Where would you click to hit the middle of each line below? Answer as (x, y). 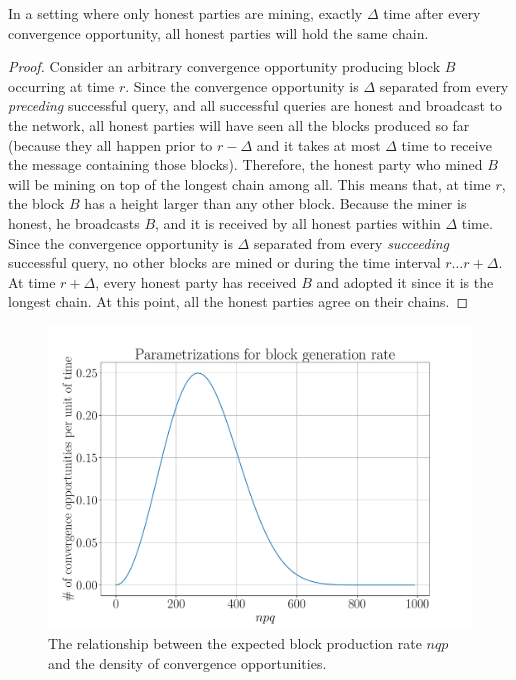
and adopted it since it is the (405, 281)
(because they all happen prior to (110, 144)
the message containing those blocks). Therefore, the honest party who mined (245, 164)
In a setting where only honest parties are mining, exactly (185, 13)
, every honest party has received (196, 281)
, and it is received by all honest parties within (298, 222)
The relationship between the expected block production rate (235, 643)
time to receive (446, 144)
